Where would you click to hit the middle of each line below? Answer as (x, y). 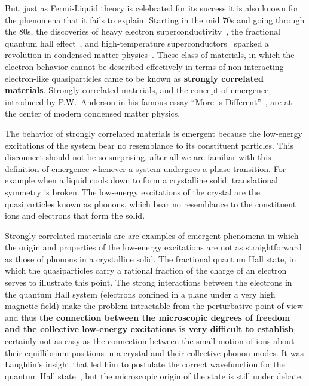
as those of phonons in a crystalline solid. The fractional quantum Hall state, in (151, 258)
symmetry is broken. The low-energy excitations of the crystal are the (133, 192)
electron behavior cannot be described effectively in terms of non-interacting (144, 66)
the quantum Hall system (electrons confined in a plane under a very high (140, 294)
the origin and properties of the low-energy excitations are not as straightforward (153, 247)
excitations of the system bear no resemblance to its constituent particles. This (149, 145)
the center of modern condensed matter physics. (93, 113)
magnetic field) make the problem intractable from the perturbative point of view (154, 306)
